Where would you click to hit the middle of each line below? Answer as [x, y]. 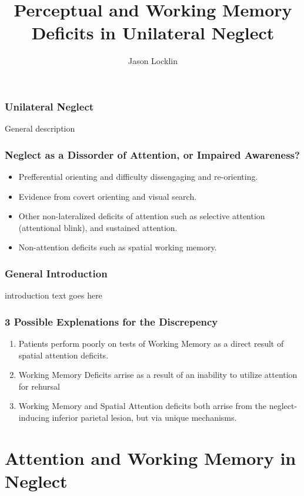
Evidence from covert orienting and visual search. [108, 196]
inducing [34, 417]
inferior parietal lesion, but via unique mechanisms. [144, 417]
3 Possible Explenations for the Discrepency [111, 321]
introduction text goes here [54, 295]
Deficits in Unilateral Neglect [153, 33]
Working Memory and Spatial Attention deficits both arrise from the [142, 406]
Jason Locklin [153, 61]
